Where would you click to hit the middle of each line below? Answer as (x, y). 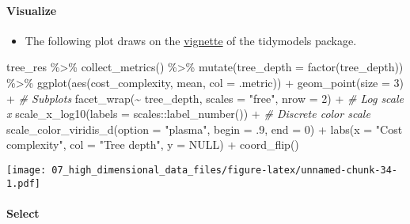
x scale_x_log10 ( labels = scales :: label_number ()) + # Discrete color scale (188, 114)
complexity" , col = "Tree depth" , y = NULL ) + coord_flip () (153, 144)
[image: (27, 170)
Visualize (32, 10)
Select (23, 213)
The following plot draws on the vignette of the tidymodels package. (191, 40)
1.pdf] (23, 183)
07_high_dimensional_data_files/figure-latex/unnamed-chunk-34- (224, 170)
